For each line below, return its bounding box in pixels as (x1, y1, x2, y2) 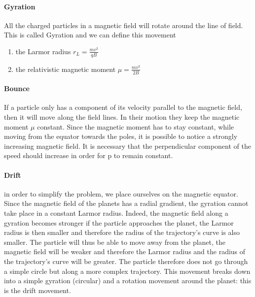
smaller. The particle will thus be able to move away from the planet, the (4, 236, 226, 247)
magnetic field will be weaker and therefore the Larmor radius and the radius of (4, 246, 246, 257)
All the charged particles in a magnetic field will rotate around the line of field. (4, 20, 243, 30)
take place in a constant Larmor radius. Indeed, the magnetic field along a (4, 207, 228, 218)
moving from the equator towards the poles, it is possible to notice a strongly (4, 131, 238, 141)
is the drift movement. (4, 285, 71, 295)
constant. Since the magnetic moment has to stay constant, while (37, 121, 234, 132)
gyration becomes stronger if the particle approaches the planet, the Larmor (4, 217, 234, 228)
